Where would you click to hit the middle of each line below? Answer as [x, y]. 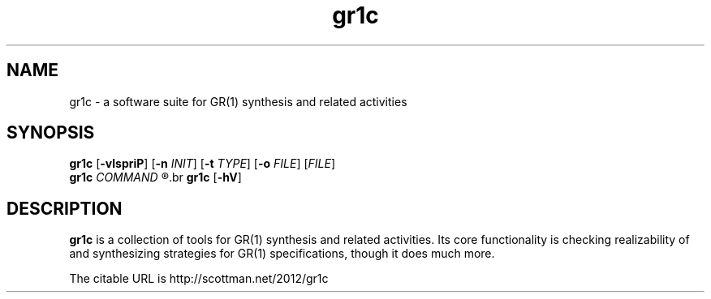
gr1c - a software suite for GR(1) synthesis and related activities [238, 101]
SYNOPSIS [51, 133]
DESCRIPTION [65, 208]
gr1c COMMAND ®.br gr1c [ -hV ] [155, 177]
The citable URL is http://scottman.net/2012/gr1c [199, 279]
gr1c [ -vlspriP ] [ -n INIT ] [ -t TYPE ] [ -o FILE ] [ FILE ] [203, 164]
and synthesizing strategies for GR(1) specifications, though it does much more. [282, 254]
